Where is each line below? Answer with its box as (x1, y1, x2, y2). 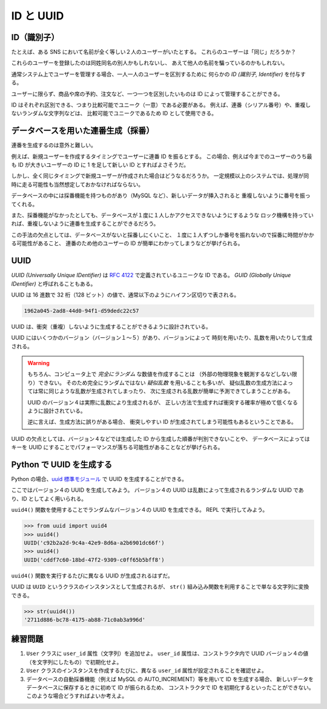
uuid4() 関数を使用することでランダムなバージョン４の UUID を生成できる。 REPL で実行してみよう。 (11, 506, 268, 514)
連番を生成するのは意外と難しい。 (11, 141, 96, 149)
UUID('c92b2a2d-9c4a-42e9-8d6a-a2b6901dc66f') (24, 540, 165, 546)
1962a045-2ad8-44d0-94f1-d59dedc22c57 (24, 307, 139, 314)
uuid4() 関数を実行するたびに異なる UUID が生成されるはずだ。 (11, 572, 173, 579)
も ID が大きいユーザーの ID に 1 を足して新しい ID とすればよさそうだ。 (11, 161, 190, 169)
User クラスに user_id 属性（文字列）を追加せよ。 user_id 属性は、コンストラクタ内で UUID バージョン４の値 (26, 650, 309, 657)
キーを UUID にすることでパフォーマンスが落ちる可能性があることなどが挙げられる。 (11, 443, 223, 451)
